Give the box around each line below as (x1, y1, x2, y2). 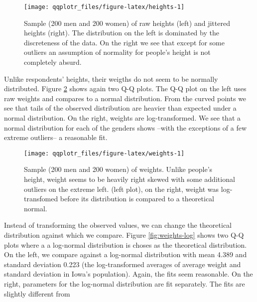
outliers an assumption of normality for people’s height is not (24, 47, 211, 57)
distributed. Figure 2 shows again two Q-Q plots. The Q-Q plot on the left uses (4, 83, 247, 94)
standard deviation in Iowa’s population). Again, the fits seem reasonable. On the (4, 269, 253, 279)
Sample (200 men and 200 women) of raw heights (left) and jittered (24, 17, 230, 28)
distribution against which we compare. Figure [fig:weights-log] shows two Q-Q (4, 230, 244, 240)
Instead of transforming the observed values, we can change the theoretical (4, 220, 232, 230)
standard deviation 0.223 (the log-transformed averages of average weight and (4, 259, 241, 269)
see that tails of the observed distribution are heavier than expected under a (4, 103, 237, 113)
